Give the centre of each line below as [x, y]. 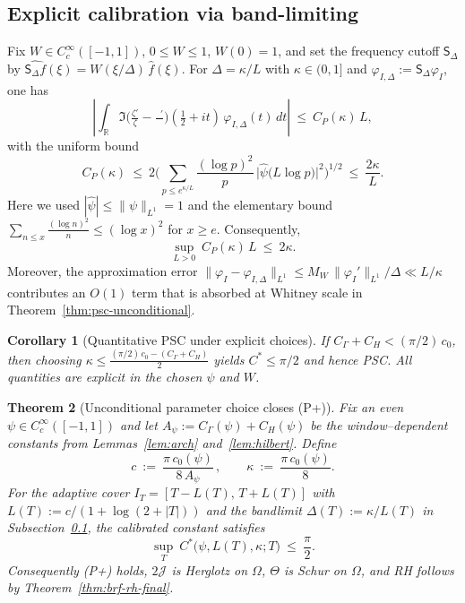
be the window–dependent [379, 424]
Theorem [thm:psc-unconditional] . [101, 310]
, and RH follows [407, 569]
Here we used [43, 204]
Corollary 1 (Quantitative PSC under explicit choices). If [168, 339]
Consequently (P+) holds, [77, 569]
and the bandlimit [254, 509]
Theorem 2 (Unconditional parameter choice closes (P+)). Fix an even [206, 407]
